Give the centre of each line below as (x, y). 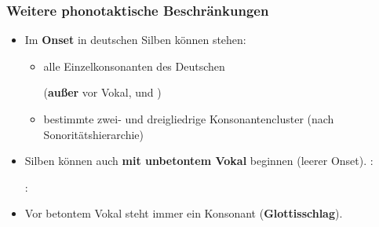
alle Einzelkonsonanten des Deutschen (134, 66)
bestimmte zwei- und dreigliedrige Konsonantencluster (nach (189, 119)
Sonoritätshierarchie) (93, 134)
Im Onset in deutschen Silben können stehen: (135, 40)
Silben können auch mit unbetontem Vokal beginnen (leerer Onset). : (199, 161)
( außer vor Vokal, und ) (102, 92)
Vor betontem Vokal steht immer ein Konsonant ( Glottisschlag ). (184, 213)
